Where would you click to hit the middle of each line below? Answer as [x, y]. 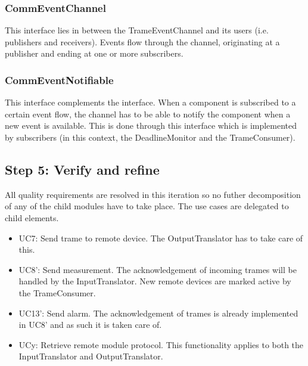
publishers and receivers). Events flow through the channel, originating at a [142, 41]
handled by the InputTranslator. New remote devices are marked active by [155, 281]
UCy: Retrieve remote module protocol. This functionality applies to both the [161, 344]
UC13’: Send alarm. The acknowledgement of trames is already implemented [158, 313]
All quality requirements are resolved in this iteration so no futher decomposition [153, 194]
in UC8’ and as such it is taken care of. [90, 325]
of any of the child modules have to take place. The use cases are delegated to [147, 206]
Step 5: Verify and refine [82, 169]
